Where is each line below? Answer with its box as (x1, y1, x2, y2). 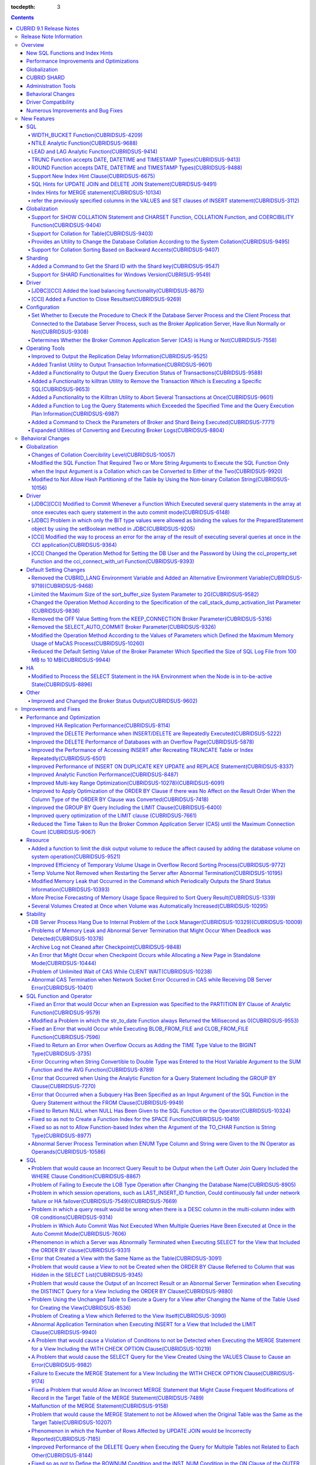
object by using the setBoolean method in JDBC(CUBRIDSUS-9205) (31, 525, 195, 532)
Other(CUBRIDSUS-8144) (31, 1452, 93, 1459)
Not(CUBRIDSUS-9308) (31, 328, 89, 335)
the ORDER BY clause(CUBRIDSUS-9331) (31, 1246, 131, 1253)
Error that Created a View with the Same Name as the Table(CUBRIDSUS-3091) (31, 1255, 222, 1262)
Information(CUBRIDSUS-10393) (31, 885, 110, 893)
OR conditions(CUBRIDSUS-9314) (31, 1214, 114, 1221)
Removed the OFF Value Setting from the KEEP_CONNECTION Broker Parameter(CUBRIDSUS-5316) (31, 615, 272, 622)
